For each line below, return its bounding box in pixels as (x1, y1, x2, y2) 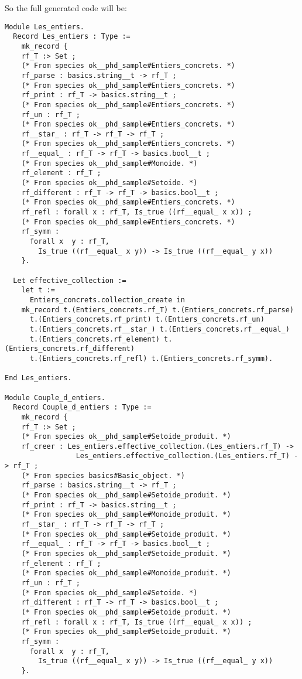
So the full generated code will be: (5, 2, 127, 13)
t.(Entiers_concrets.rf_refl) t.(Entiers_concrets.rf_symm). (29, 354, 273, 363)
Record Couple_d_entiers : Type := (13, 403, 152, 412)
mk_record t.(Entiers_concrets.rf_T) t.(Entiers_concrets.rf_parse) (21, 305, 294, 314)
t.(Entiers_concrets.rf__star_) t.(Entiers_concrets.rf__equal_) (29, 325, 290, 333)
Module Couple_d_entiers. (5, 393, 105, 402)
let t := (21, 286, 55, 295)
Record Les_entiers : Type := (13, 32, 131, 41)
